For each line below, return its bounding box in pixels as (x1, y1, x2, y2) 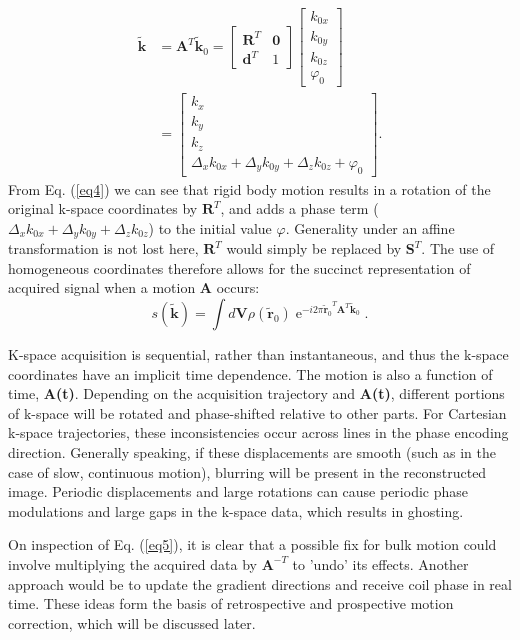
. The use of (421, 238, 495, 259)
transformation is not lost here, (8, 238, 199, 259)
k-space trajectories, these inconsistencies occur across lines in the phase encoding (8, 422, 509, 443)
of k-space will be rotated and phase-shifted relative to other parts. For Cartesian (8, 402, 507, 423)
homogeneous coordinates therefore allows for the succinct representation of (8, 257, 471, 278)
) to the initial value (148, 217, 272, 238)
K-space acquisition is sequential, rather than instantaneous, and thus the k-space (8, 344, 509, 365)
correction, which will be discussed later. (8, 612, 256, 633)
